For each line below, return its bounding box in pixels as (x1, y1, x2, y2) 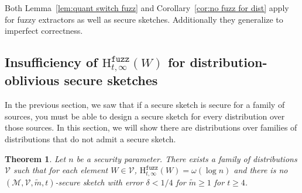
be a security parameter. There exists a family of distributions (76, 152, 297, 164)
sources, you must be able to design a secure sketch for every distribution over (5, 110, 285, 122)
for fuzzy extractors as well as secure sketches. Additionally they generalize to (5, 13, 283, 25)
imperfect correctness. (5, 24, 83, 37)
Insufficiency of (5, 53, 98, 71)
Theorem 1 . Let (5, 152, 66, 164)
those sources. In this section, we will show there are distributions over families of (5, 121, 297, 134)
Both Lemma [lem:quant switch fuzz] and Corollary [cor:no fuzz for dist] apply (5, 2, 289, 13)
